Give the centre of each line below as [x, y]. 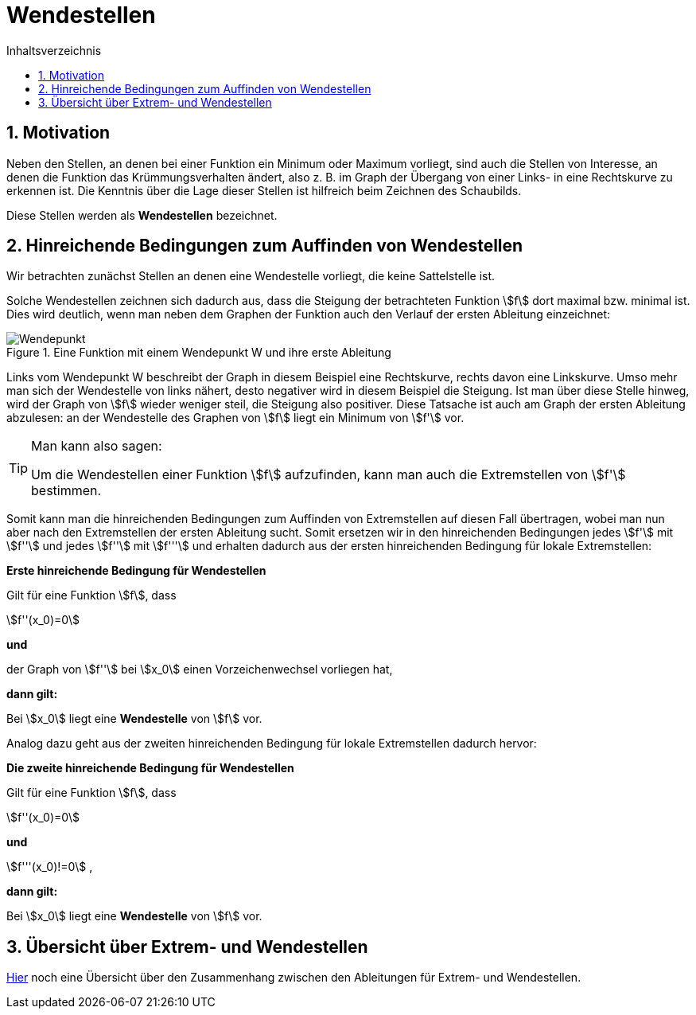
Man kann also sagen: [97, 446]
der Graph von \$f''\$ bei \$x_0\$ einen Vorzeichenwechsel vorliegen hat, [200, 670]
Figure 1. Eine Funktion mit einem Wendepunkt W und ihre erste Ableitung [199, 353]
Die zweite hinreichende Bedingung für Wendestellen [150, 768]
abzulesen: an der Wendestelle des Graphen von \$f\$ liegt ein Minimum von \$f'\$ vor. [235, 418]
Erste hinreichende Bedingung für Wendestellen [136, 571]
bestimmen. [66, 491]
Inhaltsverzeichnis [54, 50]
